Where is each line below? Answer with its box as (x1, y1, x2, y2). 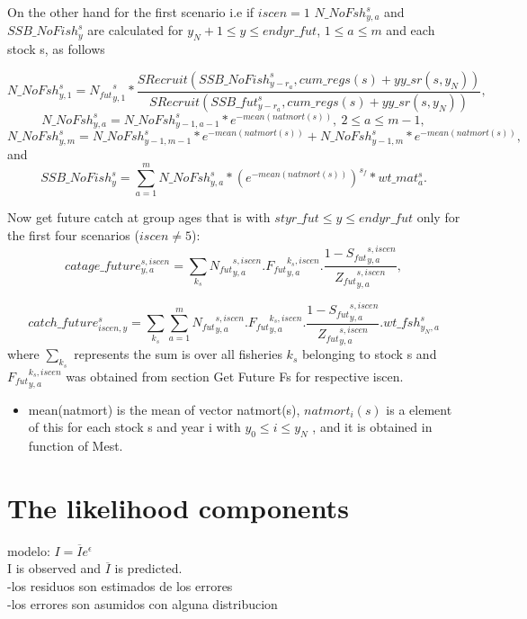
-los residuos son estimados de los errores (7, 577, 233, 596)
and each (386, 21, 435, 40)
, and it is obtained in (312, 417, 433, 436)
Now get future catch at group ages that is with (7, 208, 271, 227)
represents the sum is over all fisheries (74, 345, 282, 363)
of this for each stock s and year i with (28, 417, 241, 436)
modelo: (7, 541, 50, 560)
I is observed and (7, 559, 102, 578)
